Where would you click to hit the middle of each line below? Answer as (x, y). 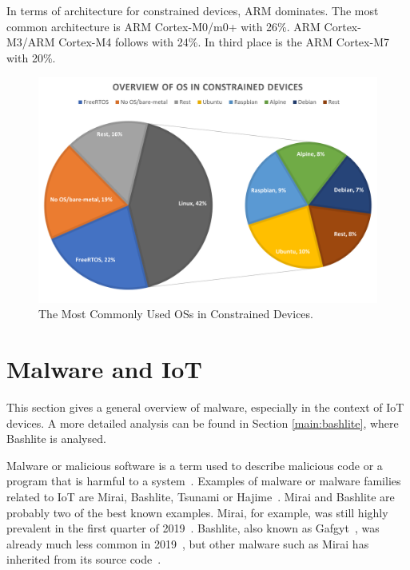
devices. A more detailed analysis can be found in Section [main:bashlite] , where (203, 423)
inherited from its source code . (84, 559)
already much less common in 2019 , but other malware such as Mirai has (188, 543)
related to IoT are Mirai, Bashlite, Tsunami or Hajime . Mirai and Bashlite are (201, 497)
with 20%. (31, 57)
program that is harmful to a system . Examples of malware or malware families (204, 481)
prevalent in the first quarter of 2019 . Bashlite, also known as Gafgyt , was (193, 528)
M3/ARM (31, 42)
